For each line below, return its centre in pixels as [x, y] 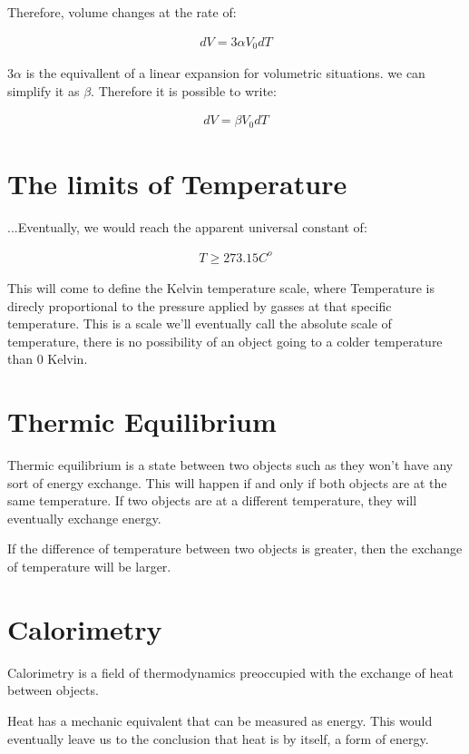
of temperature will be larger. [89, 567]
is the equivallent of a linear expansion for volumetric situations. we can [225, 73]
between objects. [53, 690]
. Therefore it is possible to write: [184, 90]
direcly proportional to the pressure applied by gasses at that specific [200, 305]
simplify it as [44, 90]
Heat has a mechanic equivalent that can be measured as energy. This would [220, 720]
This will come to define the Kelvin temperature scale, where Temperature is [221, 288]
